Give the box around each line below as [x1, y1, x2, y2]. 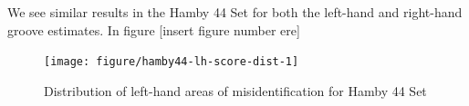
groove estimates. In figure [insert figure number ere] [7, 20, 300, 39]
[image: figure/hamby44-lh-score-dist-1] [44, 55, 299, 69]
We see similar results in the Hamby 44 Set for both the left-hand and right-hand [7, 3, 463, 21]
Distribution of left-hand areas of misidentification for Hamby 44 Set [44, 81, 427, 100]
